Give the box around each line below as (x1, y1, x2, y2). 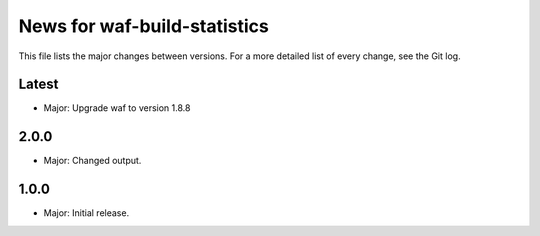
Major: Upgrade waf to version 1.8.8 (43, 102, 191, 114)
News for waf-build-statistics (18, 15, 270, 37)
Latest (18, 76, 59, 93)
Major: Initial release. (43, 207, 130, 219)
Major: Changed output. (43, 155, 142, 167)
